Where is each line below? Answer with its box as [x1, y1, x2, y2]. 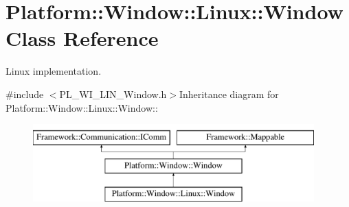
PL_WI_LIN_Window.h [59, 86, 167, 101]
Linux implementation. [5, 64, 102, 78]
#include [5, 86, 44, 101]
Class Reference [5, 24, 159, 52]
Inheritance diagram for [179, 86, 279, 101]
